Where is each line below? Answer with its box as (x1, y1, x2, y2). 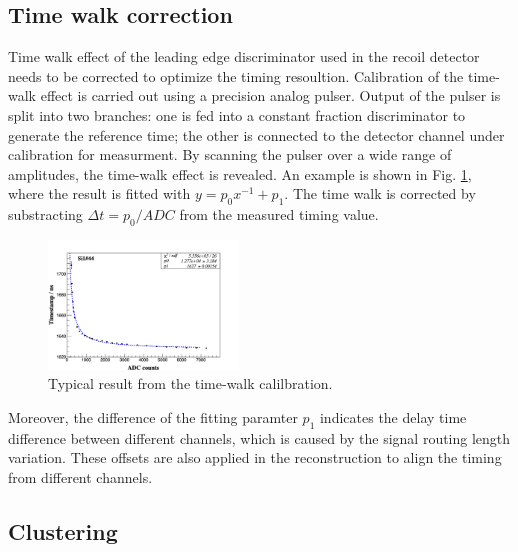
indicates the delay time (319, 407, 467, 427)
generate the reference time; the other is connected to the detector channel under (8, 124, 505, 145)
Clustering (8, 515, 118, 546)
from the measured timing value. (179, 204, 379, 225)
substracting (8, 204, 83, 225)
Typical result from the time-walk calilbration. (48, 373, 333, 394)
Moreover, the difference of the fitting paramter (8, 407, 298, 427)
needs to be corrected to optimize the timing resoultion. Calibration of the (8, 65, 464, 86)
